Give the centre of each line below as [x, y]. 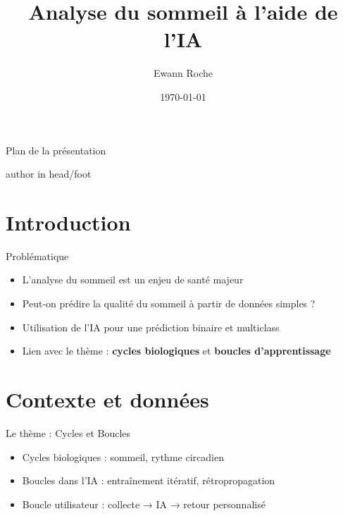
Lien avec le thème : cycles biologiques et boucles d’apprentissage [176, 351]
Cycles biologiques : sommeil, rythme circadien [123, 456]
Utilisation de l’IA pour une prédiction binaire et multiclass [151, 327]
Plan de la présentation [56, 150]
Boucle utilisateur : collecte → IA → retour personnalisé [144, 504]
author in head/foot [49, 174]
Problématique [37, 256]
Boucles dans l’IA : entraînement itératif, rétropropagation [149, 480]
